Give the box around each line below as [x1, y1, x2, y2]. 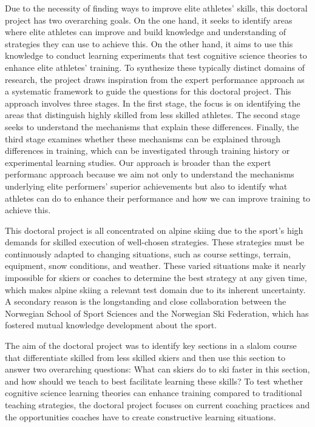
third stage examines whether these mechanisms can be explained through [5, 132, 280, 145]
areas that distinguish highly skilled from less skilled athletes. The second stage [5, 108, 300, 121]
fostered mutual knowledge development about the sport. [5, 319, 217, 331]
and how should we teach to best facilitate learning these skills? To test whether [5, 374, 303, 387]
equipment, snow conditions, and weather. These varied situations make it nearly [5, 259, 306, 272]
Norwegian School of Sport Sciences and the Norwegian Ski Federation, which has [5, 306, 309, 319]
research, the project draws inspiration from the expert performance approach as [5, 73, 305, 85]
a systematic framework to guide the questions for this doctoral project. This [5, 85, 291, 98]
